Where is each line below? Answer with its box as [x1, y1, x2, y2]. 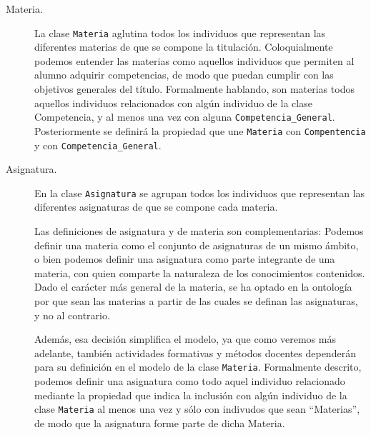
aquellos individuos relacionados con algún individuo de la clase [34, 95, 312, 110]
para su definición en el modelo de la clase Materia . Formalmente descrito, [34, 359, 362, 374]
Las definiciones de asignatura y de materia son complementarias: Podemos [34, 224, 364, 239]
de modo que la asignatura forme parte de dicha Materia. [34, 415, 285, 430]
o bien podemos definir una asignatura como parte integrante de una [34, 251, 335, 266]
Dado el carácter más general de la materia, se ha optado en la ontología [34, 279, 352, 294]
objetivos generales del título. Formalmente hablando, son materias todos [34, 81, 355, 96]
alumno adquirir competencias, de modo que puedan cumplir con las [34, 67, 334, 82]
